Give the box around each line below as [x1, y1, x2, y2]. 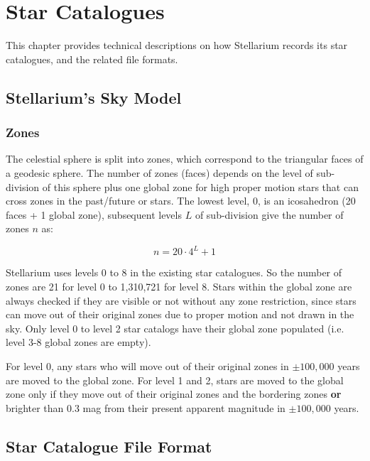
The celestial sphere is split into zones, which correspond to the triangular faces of [6, 151, 364, 166]
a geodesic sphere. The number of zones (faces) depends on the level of [6, 165, 313, 180]
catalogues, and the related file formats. [6, 51, 178, 66]
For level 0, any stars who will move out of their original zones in [6, 358, 289, 373]
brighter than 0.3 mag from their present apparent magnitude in [6, 400, 285, 415]
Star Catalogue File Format [6, 435, 212, 457]
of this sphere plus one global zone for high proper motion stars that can [42, 179, 359, 194]
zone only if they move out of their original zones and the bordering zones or [6, 386, 342, 401]
